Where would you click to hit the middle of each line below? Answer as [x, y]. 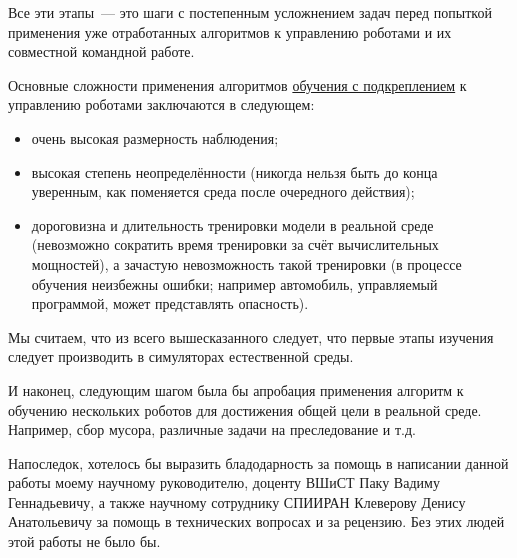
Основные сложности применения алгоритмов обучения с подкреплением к [237, 84]
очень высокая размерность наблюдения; [155, 137]
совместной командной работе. [101, 51]
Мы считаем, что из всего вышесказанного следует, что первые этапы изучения [251, 336]
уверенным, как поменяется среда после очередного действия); [223, 191]
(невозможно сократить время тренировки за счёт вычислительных [235, 244]
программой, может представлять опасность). [170, 303]
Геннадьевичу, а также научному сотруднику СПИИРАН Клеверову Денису [237, 501]
